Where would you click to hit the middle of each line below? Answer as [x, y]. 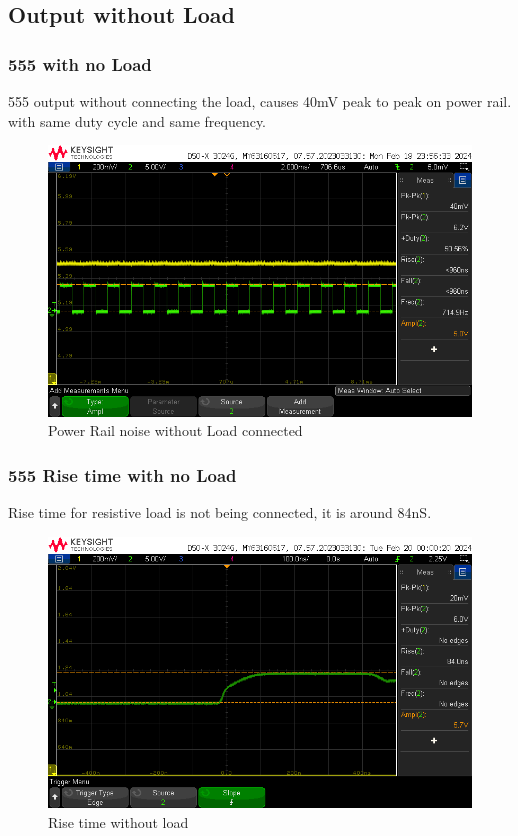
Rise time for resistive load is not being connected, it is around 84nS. [220, 511]
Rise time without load [118, 821]
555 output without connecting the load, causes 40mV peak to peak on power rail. [260, 101]
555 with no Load [80, 63]
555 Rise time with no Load [122, 474]
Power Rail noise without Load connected [175, 430]
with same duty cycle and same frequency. [137, 120]
